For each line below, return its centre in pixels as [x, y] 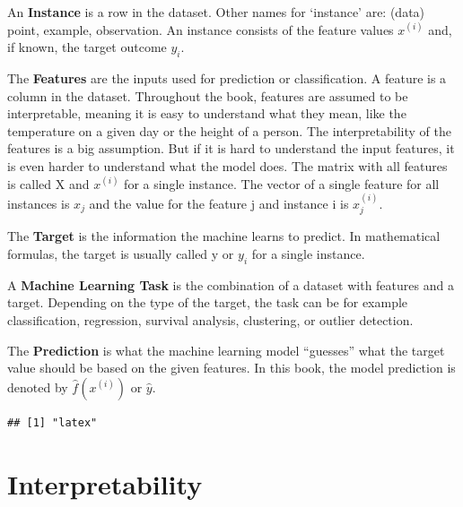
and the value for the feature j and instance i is [219, 203]
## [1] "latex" [52, 422]
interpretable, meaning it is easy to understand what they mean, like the [207, 113]
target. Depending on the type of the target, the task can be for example [208, 302]
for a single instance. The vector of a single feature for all [282, 183]
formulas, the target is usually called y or [121, 253]
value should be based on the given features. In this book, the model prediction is [231, 368]
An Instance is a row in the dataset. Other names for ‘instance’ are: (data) [216, 12]
